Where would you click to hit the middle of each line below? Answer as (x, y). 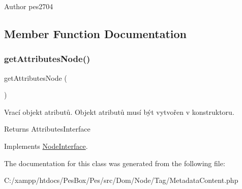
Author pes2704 (29, 6)
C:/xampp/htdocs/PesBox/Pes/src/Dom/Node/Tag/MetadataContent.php (121, 180)
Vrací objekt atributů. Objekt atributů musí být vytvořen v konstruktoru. (119, 112)
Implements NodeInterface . (46, 146)
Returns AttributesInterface (47, 129)
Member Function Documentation (96, 33)
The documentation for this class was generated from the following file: (115, 163)
